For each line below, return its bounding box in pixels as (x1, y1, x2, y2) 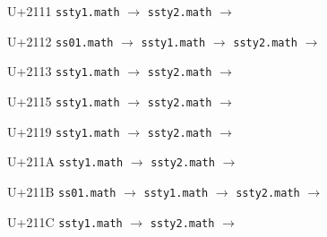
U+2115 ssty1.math (7, 91, 120, 110)
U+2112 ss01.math (7, 31, 114, 50)
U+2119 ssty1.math (7, 122, 120, 140)
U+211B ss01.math (7, 182, 116, 200)
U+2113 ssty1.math (7, 62, 120, 80)
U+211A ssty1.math (7, 152, 124, 171)
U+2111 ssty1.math (7, 2, 120, 20)
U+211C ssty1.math (7, 212, 123, 231)
